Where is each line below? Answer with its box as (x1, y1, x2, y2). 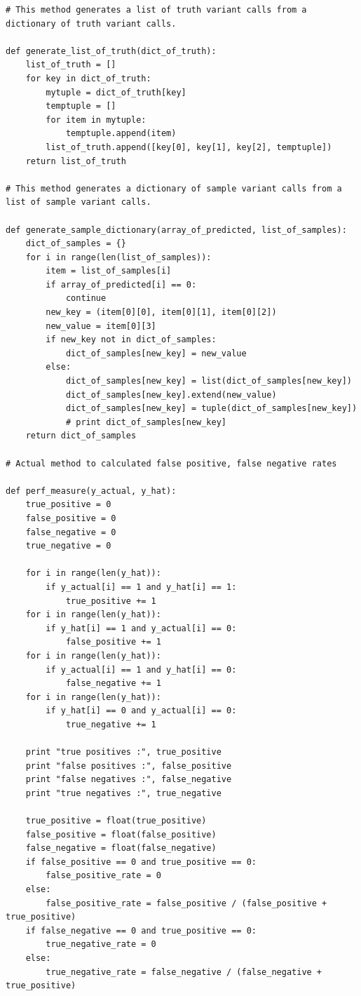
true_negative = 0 (25, 541, 111, 551)
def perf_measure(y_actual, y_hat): (6, 485, 177, 496)
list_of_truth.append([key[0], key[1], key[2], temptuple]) (46, 142, 332, 152)
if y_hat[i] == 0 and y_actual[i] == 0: (46, 706, 237, 716)
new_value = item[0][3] (46, 321, 156, 331)
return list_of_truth (25, 156, 126, 166)
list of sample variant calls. (6, 197, 151, 208)
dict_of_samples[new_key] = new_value (65, 348, 247, 358)
